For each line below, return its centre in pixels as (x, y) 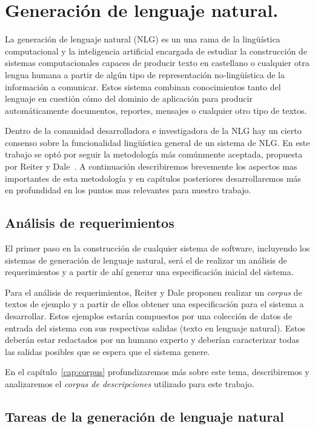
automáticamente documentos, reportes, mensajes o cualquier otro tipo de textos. (156, 110)
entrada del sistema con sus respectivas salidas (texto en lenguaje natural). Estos (155, 328)
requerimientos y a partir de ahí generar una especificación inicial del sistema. (149, 272)
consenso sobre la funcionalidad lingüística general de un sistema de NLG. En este (157, 142)
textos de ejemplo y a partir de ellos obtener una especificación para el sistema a (154, 304)
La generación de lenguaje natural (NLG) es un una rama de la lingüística (143, 39)
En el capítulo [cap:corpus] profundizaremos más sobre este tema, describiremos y (157, 372)
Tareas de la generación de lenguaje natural (144, 416)
